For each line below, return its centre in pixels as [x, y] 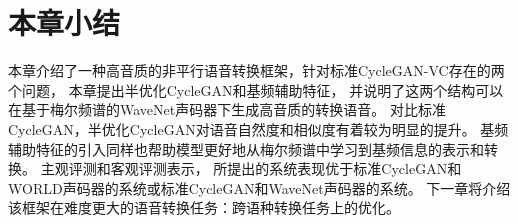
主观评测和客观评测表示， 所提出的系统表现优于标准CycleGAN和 [251, 168]
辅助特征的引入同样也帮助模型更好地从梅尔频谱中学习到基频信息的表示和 [246, 148]
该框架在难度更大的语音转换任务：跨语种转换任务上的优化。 [204, 207]
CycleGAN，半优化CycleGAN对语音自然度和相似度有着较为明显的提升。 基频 [258, 128]
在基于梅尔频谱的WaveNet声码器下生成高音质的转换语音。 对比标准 [227, 109]
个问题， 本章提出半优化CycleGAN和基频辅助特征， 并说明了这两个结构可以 [256, 89]
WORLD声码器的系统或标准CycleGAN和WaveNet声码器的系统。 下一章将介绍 [259, 187]
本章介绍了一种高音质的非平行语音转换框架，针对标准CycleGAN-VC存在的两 [256, 70]
